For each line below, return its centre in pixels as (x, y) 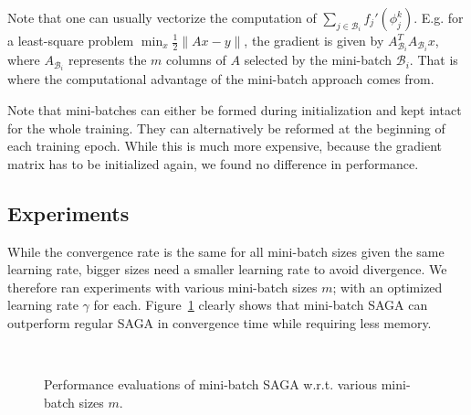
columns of (196, 60)
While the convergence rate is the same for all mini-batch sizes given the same (226, 251)
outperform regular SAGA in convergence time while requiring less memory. (220, 323)
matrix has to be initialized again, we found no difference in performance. (213, 163)
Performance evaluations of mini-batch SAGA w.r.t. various (211, 384)
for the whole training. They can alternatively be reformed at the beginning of (226, 128)
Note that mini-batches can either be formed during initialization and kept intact (235, 110)
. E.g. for (439, 17)
